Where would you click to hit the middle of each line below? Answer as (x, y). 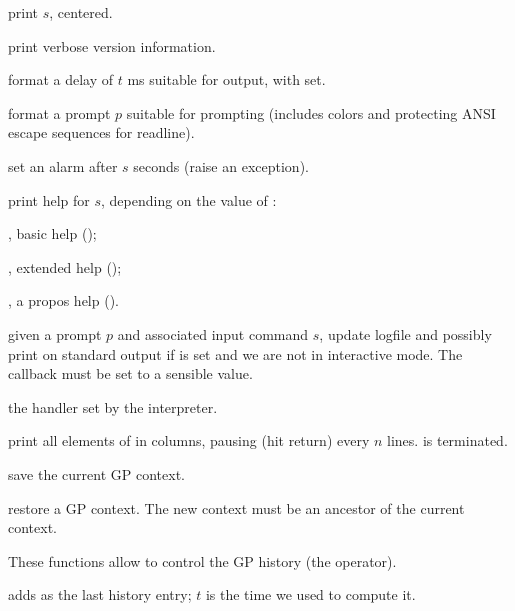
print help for (49, 199)
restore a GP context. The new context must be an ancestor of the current (236, 507)
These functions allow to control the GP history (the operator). (202, 560)
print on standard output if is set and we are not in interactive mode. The (235, 353)
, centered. (81, 12)
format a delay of (61, 79)
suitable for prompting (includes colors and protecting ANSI (311, 112)
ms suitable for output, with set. (226, 79)
